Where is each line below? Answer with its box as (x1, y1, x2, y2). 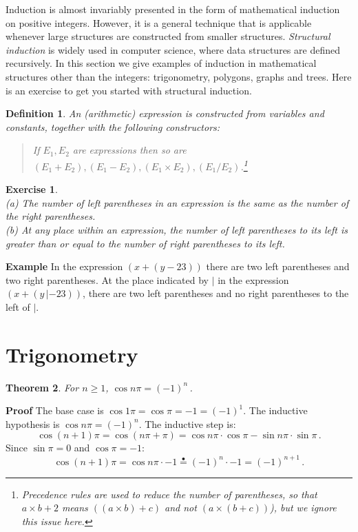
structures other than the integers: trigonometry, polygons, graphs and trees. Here (6, 69, 352, 83)
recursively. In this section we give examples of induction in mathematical (6, 56, 317, 70)
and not (164, 500, 197, 515)
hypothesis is (6, 416, 60, 431)
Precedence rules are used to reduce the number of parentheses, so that (21, 487, 317, 501)
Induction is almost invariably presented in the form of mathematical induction (6, 2, 340, 16)
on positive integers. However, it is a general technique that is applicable (6, 15, 312, 30)
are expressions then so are (72, 143, 187, 157)
